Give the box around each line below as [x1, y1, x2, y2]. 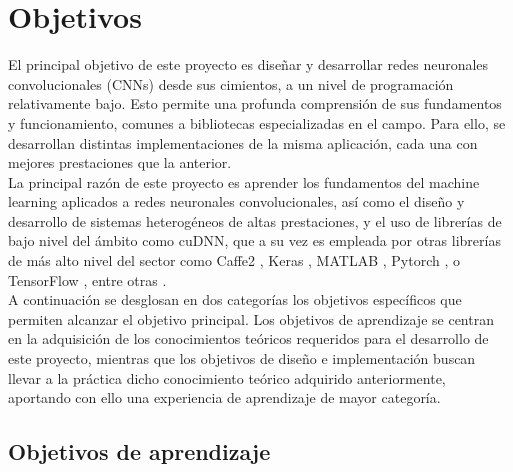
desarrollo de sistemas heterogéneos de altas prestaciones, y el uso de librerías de [8, 210, 502, 231]
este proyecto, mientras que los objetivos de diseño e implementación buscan [8, 348, 476, 369]
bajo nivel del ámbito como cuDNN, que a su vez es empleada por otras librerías [8, 230, 501, 251]
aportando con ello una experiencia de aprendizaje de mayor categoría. [8, 387, 441, 408]
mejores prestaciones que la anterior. [8, 152, 232, 173]
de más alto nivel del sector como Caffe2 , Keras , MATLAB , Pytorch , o [8, 250, 460, 271]
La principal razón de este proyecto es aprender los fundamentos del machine [8, 171, 480, 192]
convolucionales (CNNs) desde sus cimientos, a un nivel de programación [8, 73, 454, 94]
